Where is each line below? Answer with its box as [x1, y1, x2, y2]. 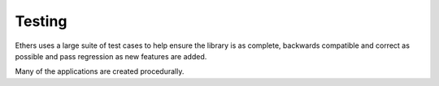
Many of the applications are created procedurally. [15, 67, 185, 76]
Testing [15, 12, 67, 30]
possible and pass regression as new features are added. [15, 51, 207, 61]
